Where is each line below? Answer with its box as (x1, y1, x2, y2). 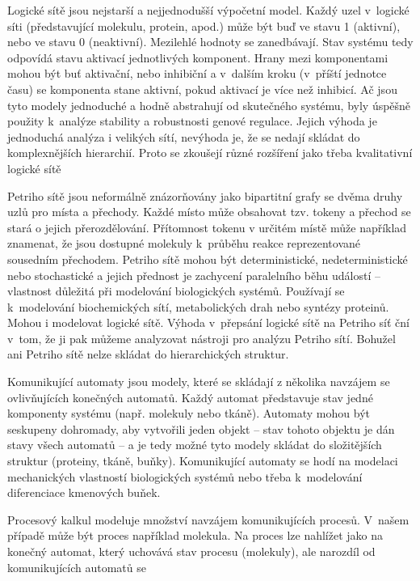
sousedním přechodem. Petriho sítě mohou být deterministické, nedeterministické (7, 250, 408, 267)
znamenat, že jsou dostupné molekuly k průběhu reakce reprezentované (7, 235, 361, 252)
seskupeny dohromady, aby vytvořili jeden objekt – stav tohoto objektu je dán (7, 420, 395, 437)
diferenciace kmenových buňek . (7, 484, 161, 501)
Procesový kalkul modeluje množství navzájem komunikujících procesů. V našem (7, 511, 409, 528)
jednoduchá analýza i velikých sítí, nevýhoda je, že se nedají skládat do (7, 128, 360, 145)
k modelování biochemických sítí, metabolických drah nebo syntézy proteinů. (7, 298, 389, 315)
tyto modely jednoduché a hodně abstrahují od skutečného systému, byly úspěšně (7, 96, 411, 113)
